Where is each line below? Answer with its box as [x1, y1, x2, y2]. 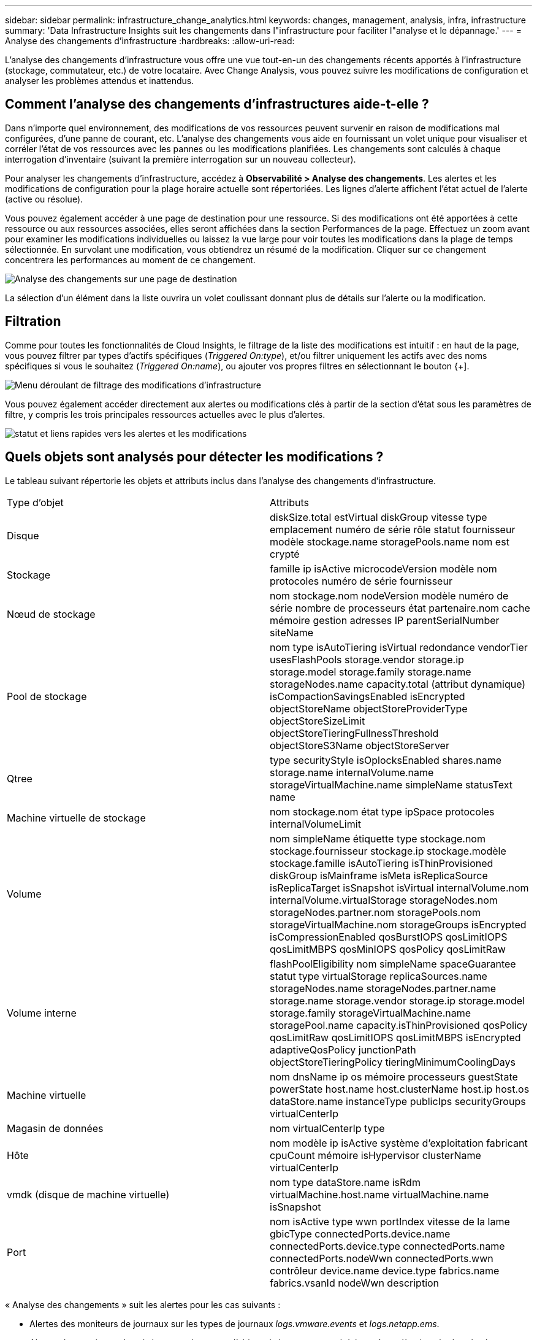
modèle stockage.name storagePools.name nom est [270, 535, 509, 548]
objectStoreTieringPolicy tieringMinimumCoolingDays [270, 1055, 516, 1068]
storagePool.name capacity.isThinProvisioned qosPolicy [270, 1018, 528, 1031]
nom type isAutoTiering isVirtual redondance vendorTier [270, 641, 528, 653]
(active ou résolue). [5, 193, 83, 204]
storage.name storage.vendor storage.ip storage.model [270, 994, 525, 1007]
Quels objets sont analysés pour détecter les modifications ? [5, 449, 384, 465]
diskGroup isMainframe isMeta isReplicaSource [270, 869, 488, 882]
